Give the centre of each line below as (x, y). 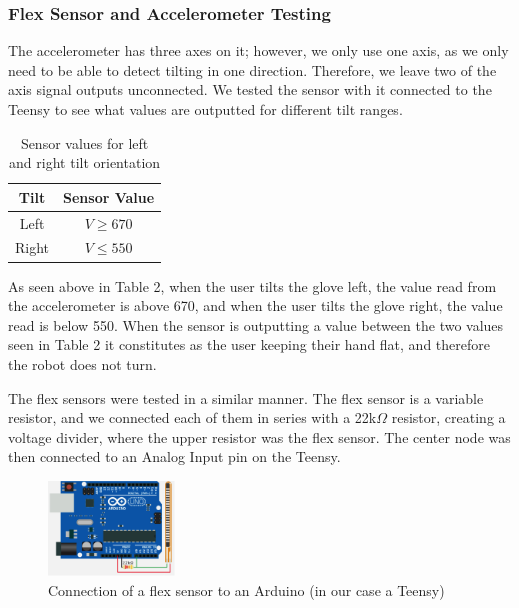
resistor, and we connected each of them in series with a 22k (192, 417)
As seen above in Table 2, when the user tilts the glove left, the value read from (252, 285)
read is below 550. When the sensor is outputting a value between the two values (256, 324)
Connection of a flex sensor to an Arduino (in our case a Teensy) (246, 589)
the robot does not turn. (82, 363)
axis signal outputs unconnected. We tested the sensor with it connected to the (250, 89)
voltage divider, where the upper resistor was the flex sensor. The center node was (259, 436)
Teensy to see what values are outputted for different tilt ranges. (205, 109)
